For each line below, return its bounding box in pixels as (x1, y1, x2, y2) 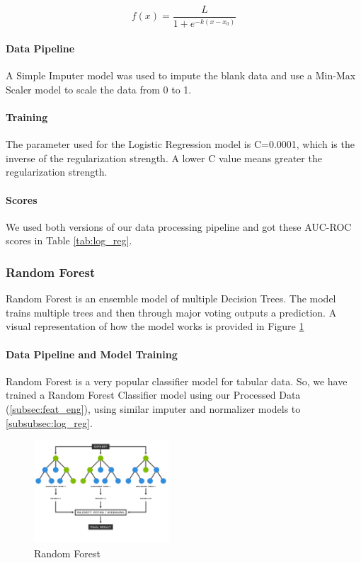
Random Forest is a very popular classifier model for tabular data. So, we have (6, 373, 348, 388)
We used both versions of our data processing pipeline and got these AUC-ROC (6, 219, 352, 234)
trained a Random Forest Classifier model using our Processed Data (6, 387, 301, 402)
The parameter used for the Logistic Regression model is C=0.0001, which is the (6, 137, 355, 152)
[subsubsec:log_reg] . (6, 415, 93, 430)
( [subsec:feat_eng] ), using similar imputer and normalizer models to (6, 401, 301, 416)
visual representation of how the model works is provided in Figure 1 (6, 319, 304, 334)
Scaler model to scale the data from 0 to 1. (6, 81, 192, 96)
